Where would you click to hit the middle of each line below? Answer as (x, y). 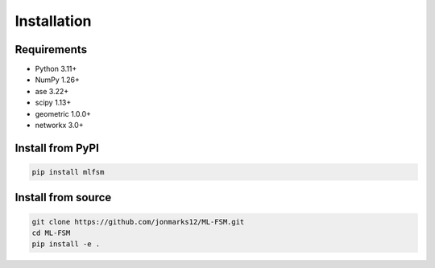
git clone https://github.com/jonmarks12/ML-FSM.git (138, 222)
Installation (53, 21)
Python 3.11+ (56, 69)
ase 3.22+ (52, 91)
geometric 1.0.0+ (63, 113)
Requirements (51, 49)
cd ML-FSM (51, 233)
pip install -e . (66, 244)
